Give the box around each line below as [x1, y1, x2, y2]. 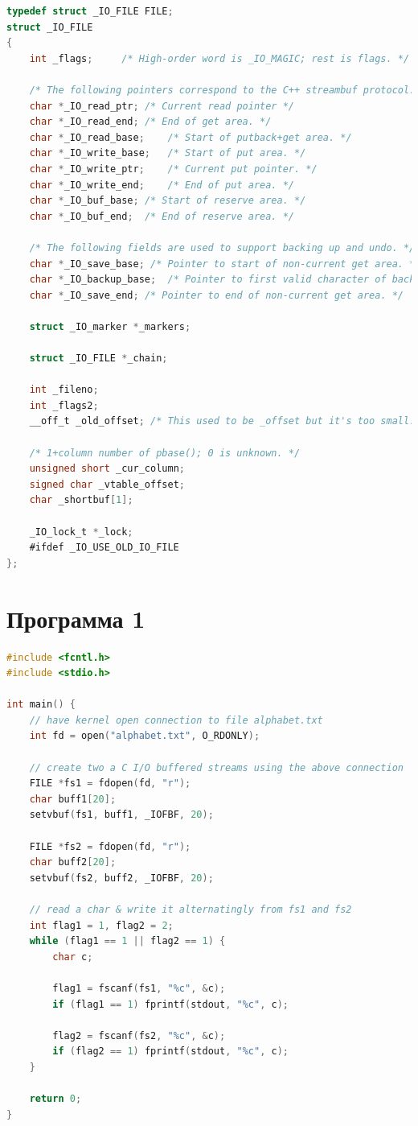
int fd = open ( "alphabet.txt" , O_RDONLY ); [29, 730, 260, 742]
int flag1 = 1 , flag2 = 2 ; [29, 919, 174, 931]
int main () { [6, 699, 76, 711]
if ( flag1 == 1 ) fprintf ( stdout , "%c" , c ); [52, 998, 289, 1010]
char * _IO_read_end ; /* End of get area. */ [29, 116, 272, 128]
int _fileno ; [29, 384, 99, 396]
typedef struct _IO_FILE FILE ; [6, 6, 174, 17]
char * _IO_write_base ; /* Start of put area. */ [29, 147, 306, 159]
